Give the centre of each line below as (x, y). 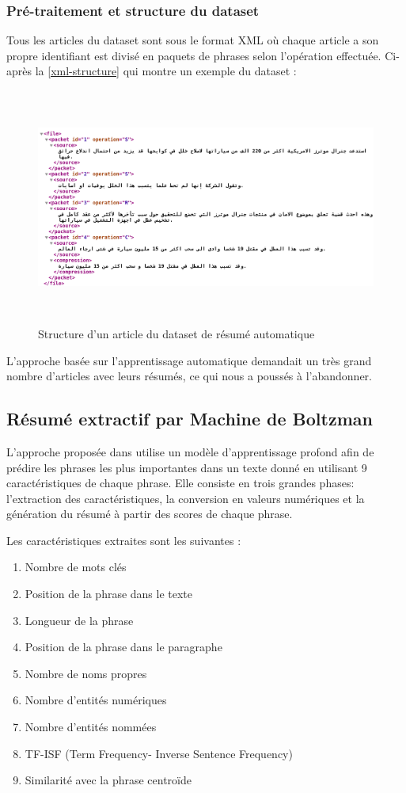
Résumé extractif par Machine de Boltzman (190, 419)
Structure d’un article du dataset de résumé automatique (176, 333)
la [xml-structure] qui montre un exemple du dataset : (166, 71)
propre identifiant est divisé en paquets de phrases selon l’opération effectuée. (194, 55)
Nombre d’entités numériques (96, 700)
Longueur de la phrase (79, 620)
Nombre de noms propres (86, 673)
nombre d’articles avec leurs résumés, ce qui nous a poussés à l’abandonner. (189, 376)
